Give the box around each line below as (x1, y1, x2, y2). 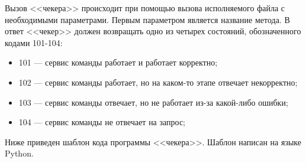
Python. (5, 147, 34, 159)
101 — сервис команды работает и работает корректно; (18, 56, 218, 69)
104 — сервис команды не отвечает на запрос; (18, 116, 186, 128)
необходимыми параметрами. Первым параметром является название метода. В (5, 13, 290, 25)
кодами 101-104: (5, 36, 63, 48)
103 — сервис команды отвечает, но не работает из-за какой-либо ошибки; (18, 96, 288, 108)
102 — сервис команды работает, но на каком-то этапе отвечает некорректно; (18, 76, 298, 88)
